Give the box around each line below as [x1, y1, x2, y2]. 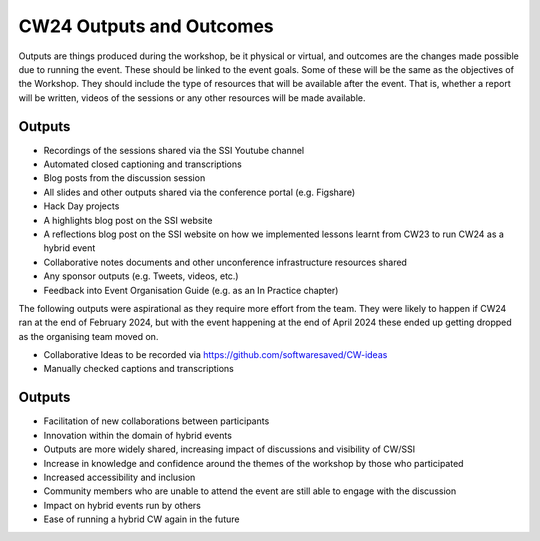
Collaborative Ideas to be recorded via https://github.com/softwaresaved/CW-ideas [43, 349, 388, 361]
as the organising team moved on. [18, 330, 159, 342]
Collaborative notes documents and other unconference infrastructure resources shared [43, 256, 407, 268]
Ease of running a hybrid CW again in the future [43, 513, 240, 525]
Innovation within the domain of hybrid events [43, 429, 232, 441]
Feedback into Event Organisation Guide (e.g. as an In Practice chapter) [43, 284, 339, 296]
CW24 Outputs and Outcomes [18, 15, 274, 37]
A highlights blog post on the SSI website [43, 214, 213, 226]
